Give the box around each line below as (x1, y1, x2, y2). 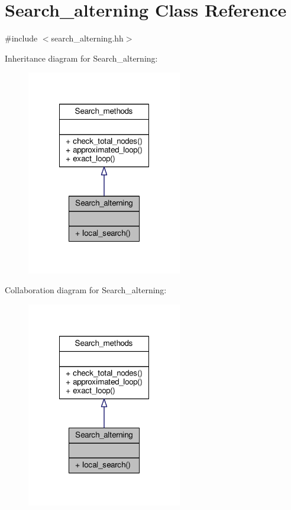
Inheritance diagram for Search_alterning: (5, 52, 158, 64)
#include (5, 32, 38, 44)
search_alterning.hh (51, 32, 124, 44)
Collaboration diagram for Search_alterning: (5, 284, 167, 296)
